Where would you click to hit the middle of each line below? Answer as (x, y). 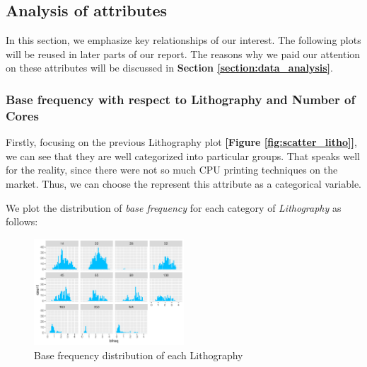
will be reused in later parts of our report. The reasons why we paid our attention (183, 53)
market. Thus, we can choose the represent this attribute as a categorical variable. (184, 183)
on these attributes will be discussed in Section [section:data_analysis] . (169, 68)
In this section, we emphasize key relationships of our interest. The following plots (183, 40)
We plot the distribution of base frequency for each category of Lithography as (174, 207)
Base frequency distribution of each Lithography (139, 355)
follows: (22, 221)
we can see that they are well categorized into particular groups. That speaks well (183, 156)
